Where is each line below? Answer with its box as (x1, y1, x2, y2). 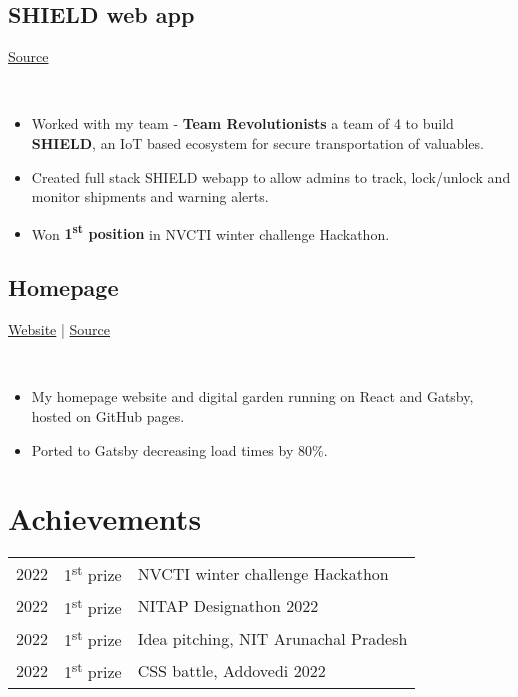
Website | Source (8, 319, 111, 340)
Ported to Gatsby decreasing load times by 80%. (31, 439, 328, 460)
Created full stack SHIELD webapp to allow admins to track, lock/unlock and (31, 166, 511, 187)
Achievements (8, 498, 202, 539)
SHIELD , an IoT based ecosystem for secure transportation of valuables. (31, 132, 484, 153)
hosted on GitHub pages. (31, 406, 185, 426)
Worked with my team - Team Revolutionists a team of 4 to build (31, 113, 454, 134)
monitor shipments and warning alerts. (31, 186, 269, 207)
